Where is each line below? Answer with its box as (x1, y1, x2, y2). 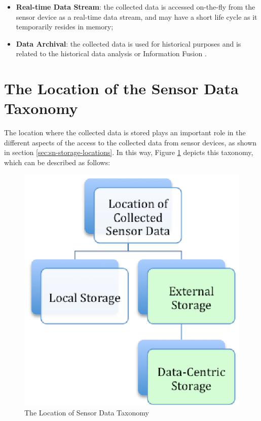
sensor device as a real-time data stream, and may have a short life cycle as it (16, 11, 257, 22)
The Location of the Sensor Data (4, 78, 239, 99)
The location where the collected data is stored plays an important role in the (4, 127, 246, 138)
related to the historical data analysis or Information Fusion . (16, 48, 207, 59)
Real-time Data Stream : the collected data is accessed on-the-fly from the (16, 2, 255, 12)
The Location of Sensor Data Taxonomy (24, 407, 149, 418)
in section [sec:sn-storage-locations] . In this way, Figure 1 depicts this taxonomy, (4, 147, 253, 158)
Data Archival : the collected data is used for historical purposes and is (16, 38, 241, 49)
